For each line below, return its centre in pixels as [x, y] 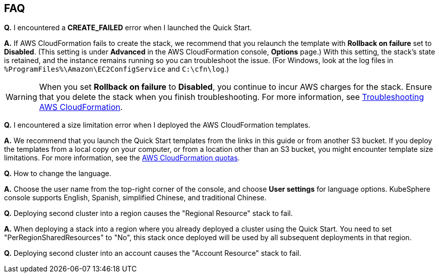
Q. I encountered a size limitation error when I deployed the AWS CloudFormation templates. [157, 125]
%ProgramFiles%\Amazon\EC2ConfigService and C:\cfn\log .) [117, 69]
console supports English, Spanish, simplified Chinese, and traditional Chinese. [135, 198]
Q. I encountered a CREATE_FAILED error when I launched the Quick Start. [128, 28]
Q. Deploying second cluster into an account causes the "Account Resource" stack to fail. [153, 253]
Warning [21, 97]
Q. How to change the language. [58, 174]
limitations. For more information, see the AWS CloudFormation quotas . [122, 158]
